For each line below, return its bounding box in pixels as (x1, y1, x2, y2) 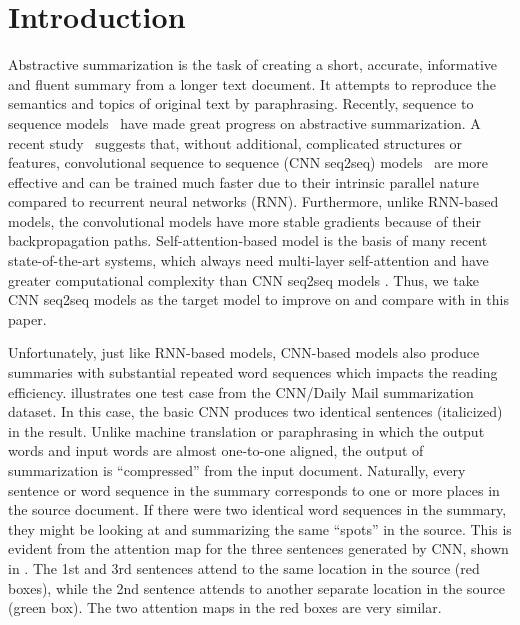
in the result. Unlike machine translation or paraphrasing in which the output (8, 420, 485, 441)
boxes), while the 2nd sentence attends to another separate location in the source (8, 577, 506, 598)
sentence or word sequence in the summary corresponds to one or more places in (8, 479, 500, 500)
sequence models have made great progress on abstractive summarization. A (8, 112, 481, 133)
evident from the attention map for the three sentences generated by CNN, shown (8, 538, 509, 559)
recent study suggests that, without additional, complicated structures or (8, 132, 463, 153)
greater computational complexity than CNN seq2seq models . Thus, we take (8, 269, 479, 290)
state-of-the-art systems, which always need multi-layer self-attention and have (8, 250, 489, 271)
